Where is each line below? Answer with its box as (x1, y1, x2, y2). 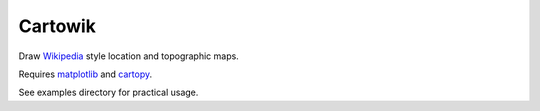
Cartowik (18, 15, 97, 37)
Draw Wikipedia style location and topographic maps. (18, 50, 239, 62)
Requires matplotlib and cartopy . (18, 68, 153, 80)
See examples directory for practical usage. (18, 86, 199, 99)
